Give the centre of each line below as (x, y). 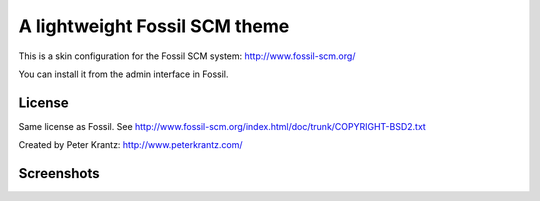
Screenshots (59, 173)
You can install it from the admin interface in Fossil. (123, 74)
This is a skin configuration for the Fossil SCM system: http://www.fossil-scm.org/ (187, 56)
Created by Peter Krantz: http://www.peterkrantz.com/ (131, 145)
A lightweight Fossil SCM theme (154, 26)
